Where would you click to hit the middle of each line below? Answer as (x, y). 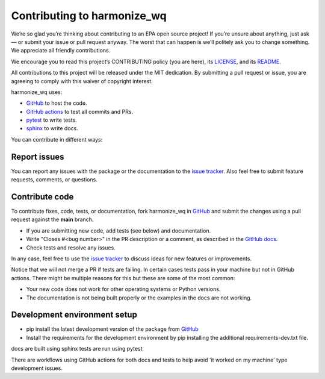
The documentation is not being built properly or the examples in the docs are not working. (139, 298)
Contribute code (42, 197)
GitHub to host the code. (57, 103)
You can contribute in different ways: (57, 139)
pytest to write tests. (52, 120)
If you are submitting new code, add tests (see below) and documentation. (118, 230)
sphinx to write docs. (52, 128)
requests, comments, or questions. (54, 180)
